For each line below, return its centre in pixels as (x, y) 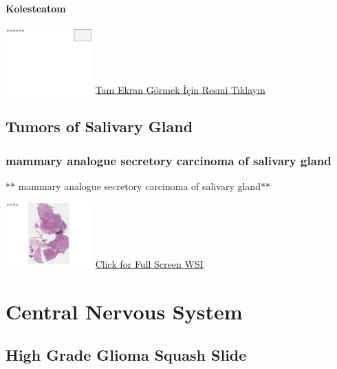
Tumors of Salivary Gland (99, 126)
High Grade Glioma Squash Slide (126, 355)
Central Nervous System (124, 311)
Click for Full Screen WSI (149, 263)
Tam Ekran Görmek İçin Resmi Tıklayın (180, 89)
